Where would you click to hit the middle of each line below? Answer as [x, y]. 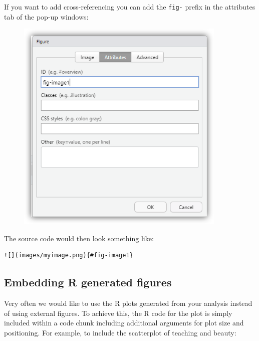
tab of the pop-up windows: [46, 16]
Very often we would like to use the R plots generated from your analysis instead [128, 303]
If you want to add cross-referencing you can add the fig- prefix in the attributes [130, 7]
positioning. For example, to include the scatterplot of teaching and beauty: [120, 332]
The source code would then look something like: [79, 238]
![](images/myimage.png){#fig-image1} [69, 255]
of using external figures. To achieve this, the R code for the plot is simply [118, 313]
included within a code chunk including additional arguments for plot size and [124, 323]
